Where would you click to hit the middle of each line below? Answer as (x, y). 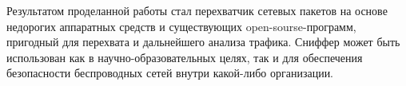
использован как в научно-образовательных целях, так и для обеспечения (185, 57)
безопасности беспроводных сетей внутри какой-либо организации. (170, 73)
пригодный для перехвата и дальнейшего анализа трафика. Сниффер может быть (203, 42)
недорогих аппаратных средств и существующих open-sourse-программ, (181, 26)
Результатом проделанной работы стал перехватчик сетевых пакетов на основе (197, 10)
